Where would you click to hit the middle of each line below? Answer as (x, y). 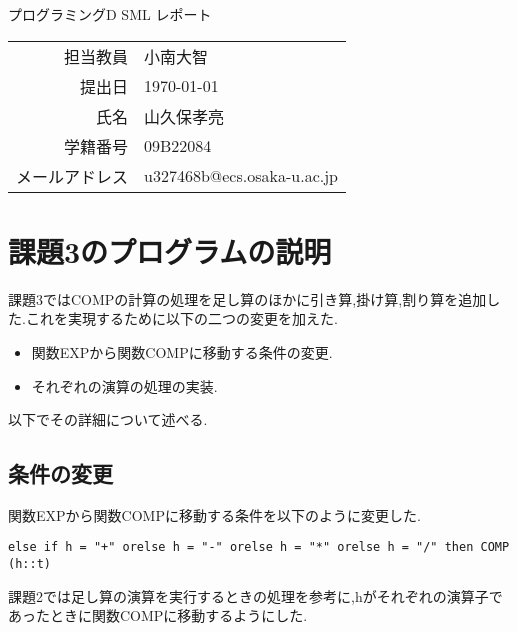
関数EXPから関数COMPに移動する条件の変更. (182, 351)
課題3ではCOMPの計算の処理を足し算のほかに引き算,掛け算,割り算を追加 (247, 298)
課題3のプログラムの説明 (170, 250)
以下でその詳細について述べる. (108, 419)
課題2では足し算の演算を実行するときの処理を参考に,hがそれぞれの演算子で (255, 595)
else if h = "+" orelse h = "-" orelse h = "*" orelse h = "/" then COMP (259, 547)
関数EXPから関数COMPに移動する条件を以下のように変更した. (214, 514)
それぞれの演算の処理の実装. (124, 385)
